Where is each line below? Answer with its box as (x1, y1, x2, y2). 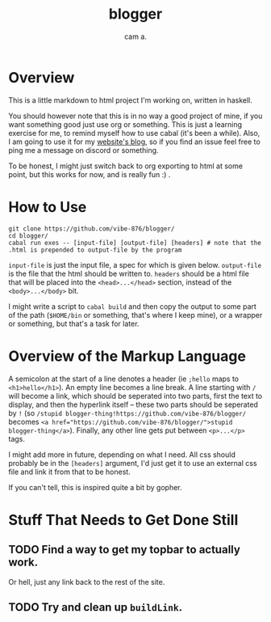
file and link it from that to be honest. (8, 467, 131, 476)
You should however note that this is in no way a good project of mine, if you (8, 111, 263, 121)
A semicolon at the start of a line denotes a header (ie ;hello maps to (8, 374, 240, 383)
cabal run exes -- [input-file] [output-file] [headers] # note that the (8, 239, 262, 247)
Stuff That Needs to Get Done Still (8, 510, 239, 529)
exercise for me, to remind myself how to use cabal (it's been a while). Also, (8, 128, 261, 138)
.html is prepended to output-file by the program (8, 246, 182, 254)
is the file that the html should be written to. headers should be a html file (8, 269, 250, 278)
